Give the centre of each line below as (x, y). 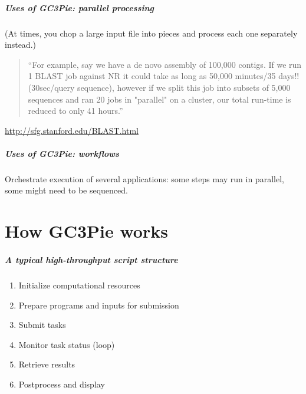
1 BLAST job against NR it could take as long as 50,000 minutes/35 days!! (164, 76)
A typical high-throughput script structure (91, 260)
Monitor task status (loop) (67, 344)
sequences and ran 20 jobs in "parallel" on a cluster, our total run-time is (159, 99)
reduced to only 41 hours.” (75, 111)
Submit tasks (42, 325)
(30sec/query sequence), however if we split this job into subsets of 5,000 (159, 87)
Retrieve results (47, 364)
